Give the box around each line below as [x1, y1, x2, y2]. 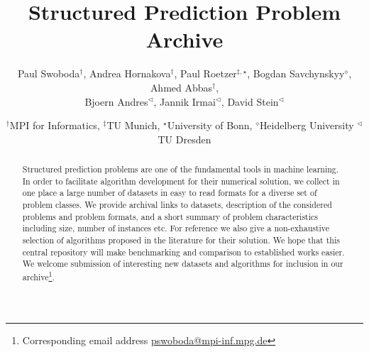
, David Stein [221, 94, 279, 109]
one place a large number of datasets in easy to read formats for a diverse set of [22, 187, 317, 199]
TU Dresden [158, 131, 211, 146]
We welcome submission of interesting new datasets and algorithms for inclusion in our [22, 258, 343, 270]
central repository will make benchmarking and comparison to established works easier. [22, 246, 345, 258]
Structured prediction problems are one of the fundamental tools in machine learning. [22, 163, 339, 175]
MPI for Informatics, [9, 118, 100, 133]
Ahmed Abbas [150, 79, 213, 94]
